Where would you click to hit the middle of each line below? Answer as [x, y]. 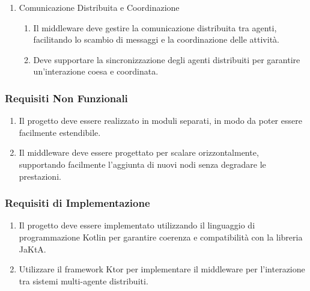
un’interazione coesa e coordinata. [96, 71]
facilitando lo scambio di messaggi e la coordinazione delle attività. [156, 39]
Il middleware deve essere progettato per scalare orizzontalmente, [139, 152]
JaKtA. [32, 249]
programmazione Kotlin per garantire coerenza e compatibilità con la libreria [161, 237]
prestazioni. [40, 176]
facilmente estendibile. [60, 132]
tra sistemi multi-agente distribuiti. [84, 280]
